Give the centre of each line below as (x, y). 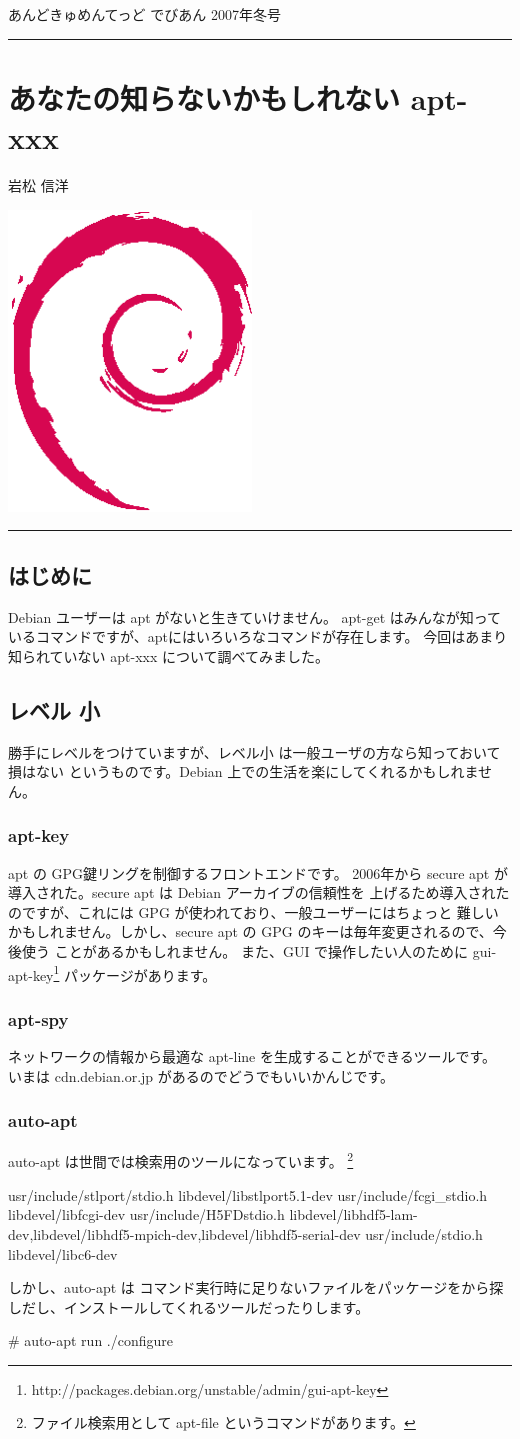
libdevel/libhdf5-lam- (353, 1214)
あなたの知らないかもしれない (204, 97)
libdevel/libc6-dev (63, 1253)
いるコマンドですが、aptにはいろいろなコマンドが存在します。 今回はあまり (258, 636)
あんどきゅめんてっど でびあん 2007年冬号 (144, 14)
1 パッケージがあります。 (135, 973)
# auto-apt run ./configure (90, 1340)
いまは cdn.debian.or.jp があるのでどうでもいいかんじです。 (201, 1075)
